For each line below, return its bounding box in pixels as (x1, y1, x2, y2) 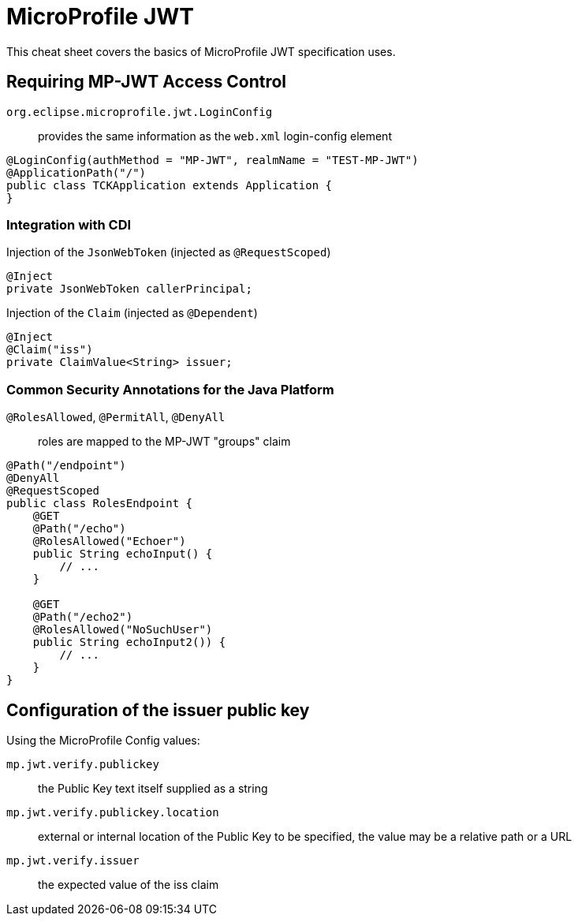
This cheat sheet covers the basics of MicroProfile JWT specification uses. (6, 44, 396, 58)
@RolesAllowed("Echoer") (32, 535, 186, 548)
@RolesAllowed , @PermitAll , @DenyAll (6, 410, 226, 424)
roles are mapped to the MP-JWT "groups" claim (38, 435, 291, 449)
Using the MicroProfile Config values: (6, 733, 200, 747)
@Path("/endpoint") (6, 459, 126, 472)
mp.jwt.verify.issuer (6, 853, 140, 867)
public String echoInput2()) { (32, 636, 226, 649)
